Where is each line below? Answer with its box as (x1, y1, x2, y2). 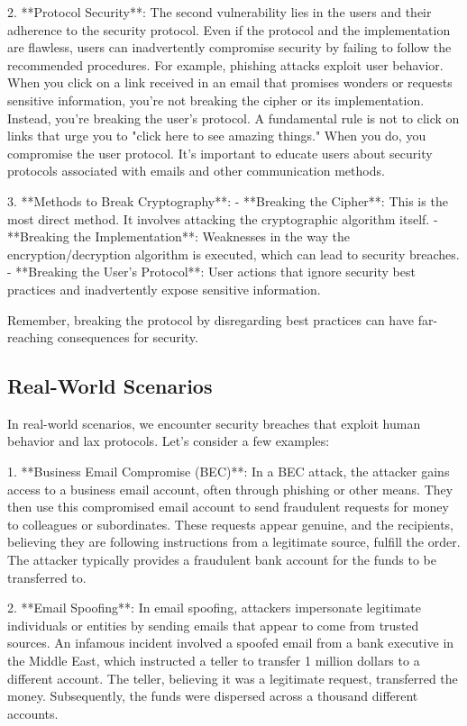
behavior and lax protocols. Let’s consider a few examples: (7, 431, 330, 450)
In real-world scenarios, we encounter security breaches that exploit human (7, 413, 421, 432)
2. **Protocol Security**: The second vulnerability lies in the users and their (7, 3, 432, 21)
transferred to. (7, 567, 87, 586)
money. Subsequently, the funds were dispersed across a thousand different (7, 686, 418, 705)
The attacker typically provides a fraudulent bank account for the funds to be (7, 550, 436, 569)
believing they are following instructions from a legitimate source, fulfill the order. (7, 532, 461, 551)
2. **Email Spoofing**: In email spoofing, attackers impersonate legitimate (7, 598, 422, 617)
